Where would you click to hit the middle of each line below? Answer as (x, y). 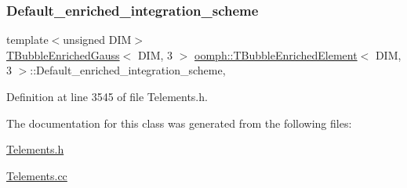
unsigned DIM (97, 40)
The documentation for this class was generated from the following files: (179, 123)
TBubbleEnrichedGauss (63, 54)
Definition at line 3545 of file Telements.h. (107, 96)
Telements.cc (37, 175)
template (27, 40)
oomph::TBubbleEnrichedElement (276, 54)
